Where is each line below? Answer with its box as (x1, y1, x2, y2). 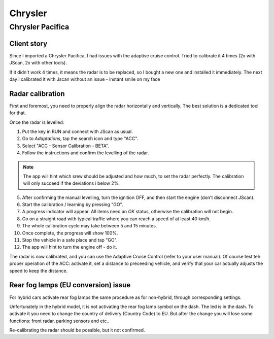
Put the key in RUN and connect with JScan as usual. (22, 128, 133, 134)
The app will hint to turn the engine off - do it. (22, 244, 117, 250)
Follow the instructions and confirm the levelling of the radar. (22, 150, 149, 156)
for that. (9, 110, 26, 116)
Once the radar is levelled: (9, 119, 64, 125)
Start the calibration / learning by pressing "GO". (22, 201, 123, 208)
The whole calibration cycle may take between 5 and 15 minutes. (22, 223, 157, 229)
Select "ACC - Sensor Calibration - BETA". (22, 143, 109, 149)
